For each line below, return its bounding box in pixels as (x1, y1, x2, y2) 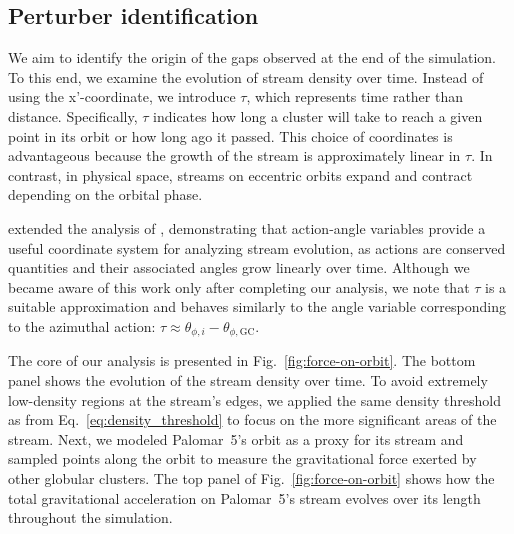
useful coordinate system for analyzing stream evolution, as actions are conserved (8, 237, 506, 258)
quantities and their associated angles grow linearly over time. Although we (8, 257, 470, 278)
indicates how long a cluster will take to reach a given (153, 105, 483, 126)
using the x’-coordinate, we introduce (8, 86, 236, 107)
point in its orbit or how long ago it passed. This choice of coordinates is (8, 125, 453, 146)
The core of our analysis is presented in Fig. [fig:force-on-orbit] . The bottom (8, 350, 476, 371)
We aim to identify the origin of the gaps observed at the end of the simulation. (8, 47, 496, 68)
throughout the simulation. (8, 507, 173, 528)
